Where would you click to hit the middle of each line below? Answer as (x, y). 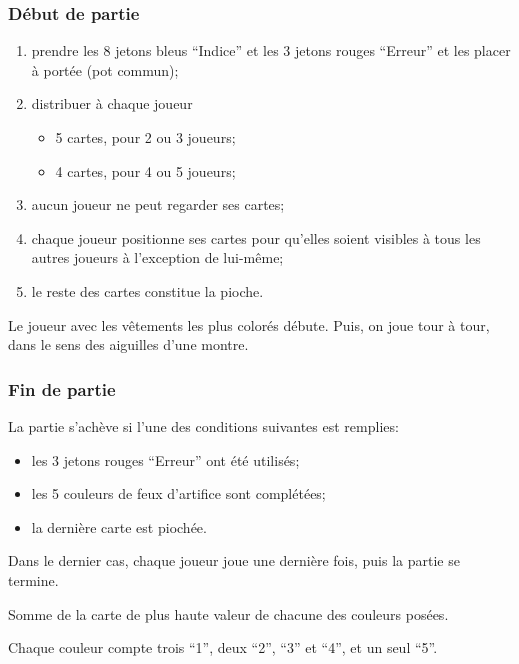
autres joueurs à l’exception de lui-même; (157, 257)
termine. (33, 579)
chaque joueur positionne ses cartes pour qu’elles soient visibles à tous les (256, 237)
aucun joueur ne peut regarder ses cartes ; (158, 204)
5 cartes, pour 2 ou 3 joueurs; (145, 137)
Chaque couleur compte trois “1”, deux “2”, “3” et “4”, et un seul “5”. (223, 647)
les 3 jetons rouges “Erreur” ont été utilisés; (165, 459)
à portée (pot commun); (105, 69)
